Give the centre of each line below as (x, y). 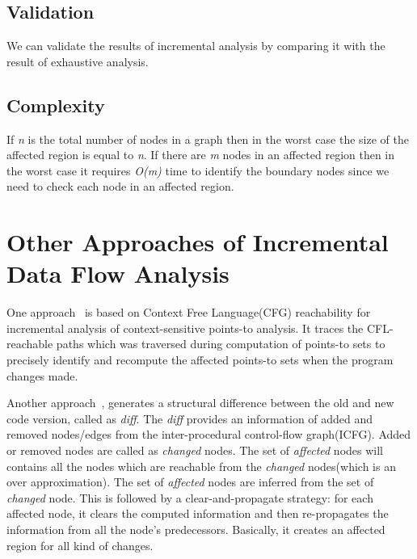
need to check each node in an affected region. (120, 186)
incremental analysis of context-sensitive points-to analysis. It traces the (185, 328)
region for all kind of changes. (80, 545)
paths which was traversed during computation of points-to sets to (221, 344)
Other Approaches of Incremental (198, 242)
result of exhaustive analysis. (78, 61)
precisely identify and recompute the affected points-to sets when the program (200, 360)
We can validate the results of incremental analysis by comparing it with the (196, 46)
